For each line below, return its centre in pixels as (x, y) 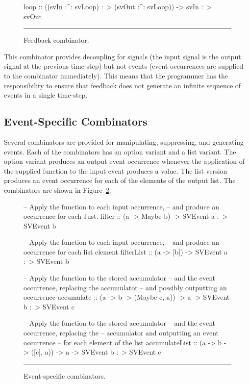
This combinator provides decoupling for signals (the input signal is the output (123, 56)
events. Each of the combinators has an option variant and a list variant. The (120, 151)
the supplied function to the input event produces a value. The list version (116, 170)
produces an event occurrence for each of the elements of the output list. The (120, 180)
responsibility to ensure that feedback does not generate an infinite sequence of (123, 85)
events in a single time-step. (46, 95)
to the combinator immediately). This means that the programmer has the (116, 75)
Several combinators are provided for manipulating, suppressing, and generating (124, 141)
